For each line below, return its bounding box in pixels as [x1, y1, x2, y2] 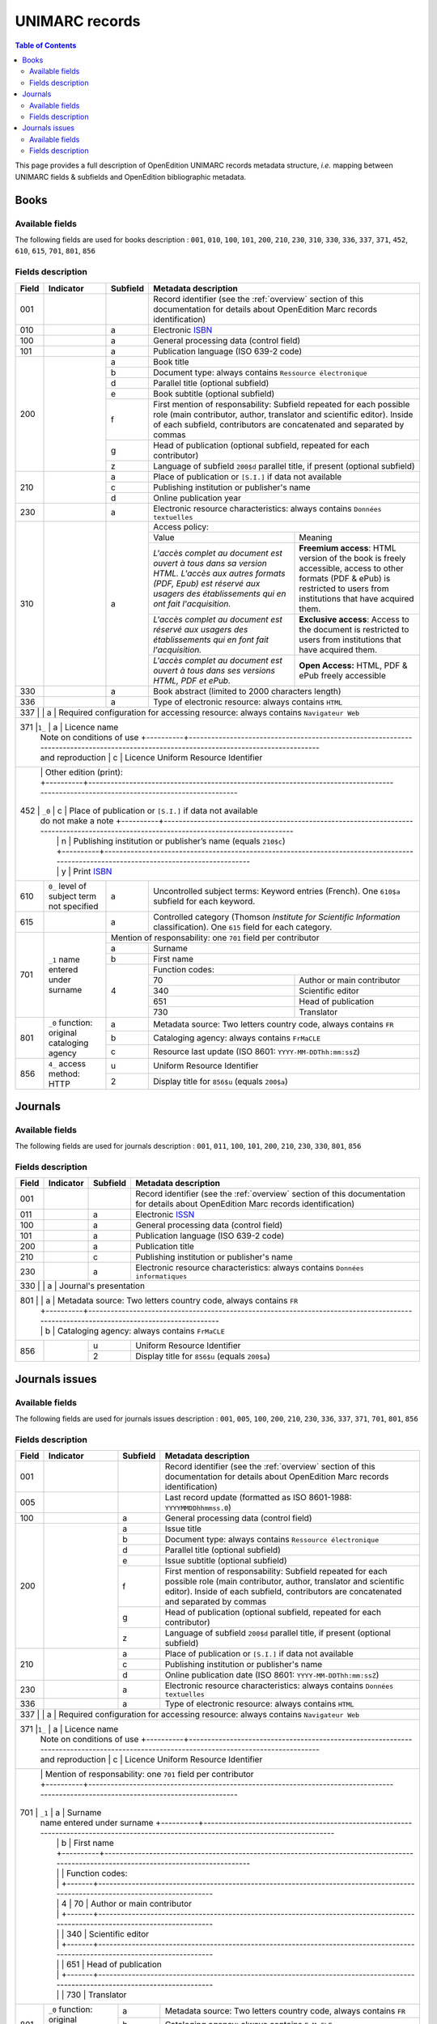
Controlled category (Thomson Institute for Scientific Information [152, 911, 401, 922]
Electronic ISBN [152, 324, 213, 335]
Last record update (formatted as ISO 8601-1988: [164, 1492, 352, 1503]
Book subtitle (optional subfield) [152, 388, 275, 399]
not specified [48, 900, 99, 912]
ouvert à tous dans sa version [152, 557, 267, 568]
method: [48, 1068, 80, 1079]
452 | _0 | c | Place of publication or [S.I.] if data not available [19, 805, 258, 816]
